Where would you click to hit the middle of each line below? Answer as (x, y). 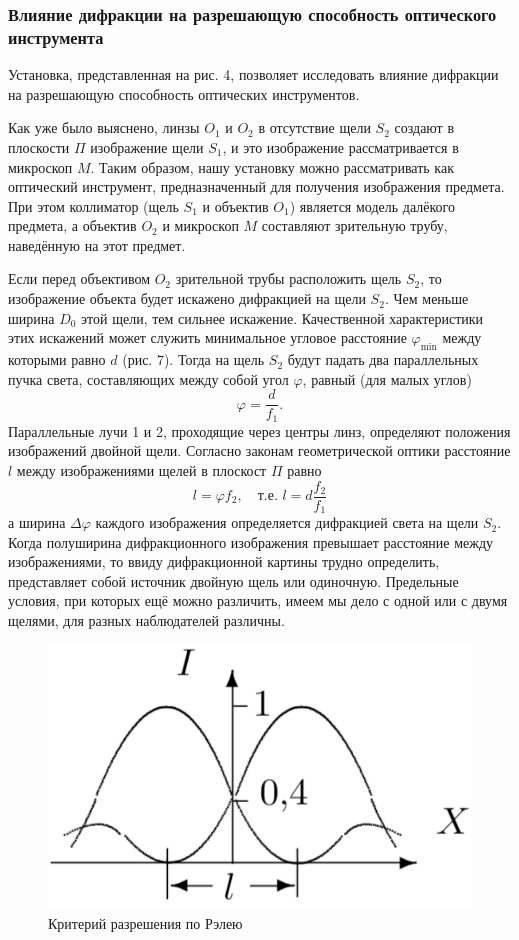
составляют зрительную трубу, (354, 225)
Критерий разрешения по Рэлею (145, 923)
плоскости (39, 146)
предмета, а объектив (72, 225)
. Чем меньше (426, 298)
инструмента (56, 36)
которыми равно (57, 359)
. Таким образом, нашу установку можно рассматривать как (272, 166)
